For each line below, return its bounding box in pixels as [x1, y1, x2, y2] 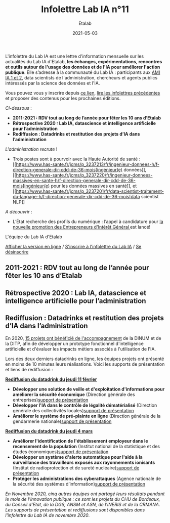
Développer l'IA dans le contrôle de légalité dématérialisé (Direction [12, 402, 157, 408]
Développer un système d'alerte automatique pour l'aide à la [12, 454, 143, 460]
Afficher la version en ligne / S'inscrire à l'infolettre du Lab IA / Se [5, 243, 142, 249]
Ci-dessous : [5, 105, 32, 111]
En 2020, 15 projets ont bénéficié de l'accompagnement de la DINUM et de [5, 335, 161, 341]
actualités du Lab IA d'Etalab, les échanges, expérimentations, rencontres [5, 58, 162, 64]
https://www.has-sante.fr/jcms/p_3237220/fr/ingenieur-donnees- [16, 172, 153, 178]
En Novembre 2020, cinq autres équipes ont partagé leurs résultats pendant [5, 491, 165, 497]
